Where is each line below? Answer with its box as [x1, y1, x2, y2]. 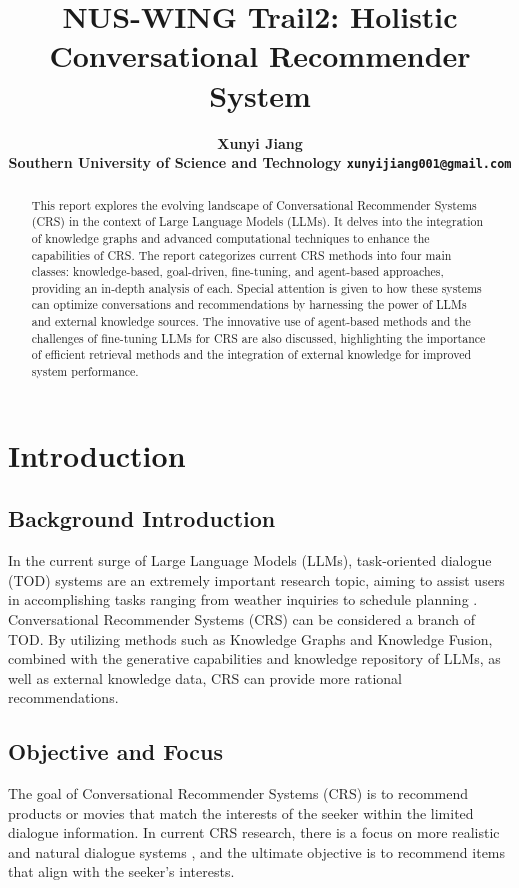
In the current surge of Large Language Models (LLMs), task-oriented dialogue [8, 550, 492, 571]
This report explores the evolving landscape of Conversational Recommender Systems [31, 196, 477, 213]
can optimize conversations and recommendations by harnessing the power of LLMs [31, 296, 467, 313]
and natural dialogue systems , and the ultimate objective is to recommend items [8, 841, 506, 862]
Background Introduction [8, 503, 276, 534]
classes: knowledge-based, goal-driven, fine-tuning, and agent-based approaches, [31, 263, 444, 280]
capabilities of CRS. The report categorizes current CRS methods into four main [31, 246, 452, 263]
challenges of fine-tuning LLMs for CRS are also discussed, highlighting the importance [31, 329, 486, 346]
